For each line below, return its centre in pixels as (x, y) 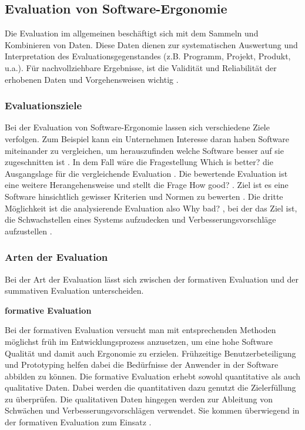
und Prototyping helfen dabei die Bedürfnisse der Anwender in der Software (142, 365)
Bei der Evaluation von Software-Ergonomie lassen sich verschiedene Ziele (137, 127)
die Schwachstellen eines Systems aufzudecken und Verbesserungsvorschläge (140, 219)
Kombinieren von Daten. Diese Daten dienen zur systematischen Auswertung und (151, 44)
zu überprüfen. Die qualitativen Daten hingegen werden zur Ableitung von (139, 399)
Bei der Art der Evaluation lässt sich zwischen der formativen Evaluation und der (152, 279)
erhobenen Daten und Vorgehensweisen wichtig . (92, 79)
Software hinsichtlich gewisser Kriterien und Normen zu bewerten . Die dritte (144, 196)
